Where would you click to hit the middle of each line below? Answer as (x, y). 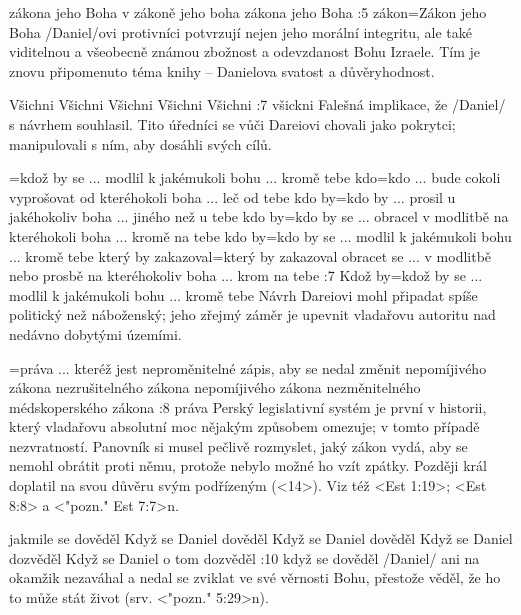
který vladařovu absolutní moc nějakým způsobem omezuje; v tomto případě (244, 426)
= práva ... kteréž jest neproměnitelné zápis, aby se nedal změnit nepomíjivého (248, 367)
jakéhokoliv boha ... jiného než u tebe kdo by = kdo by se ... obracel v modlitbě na (259, 216)
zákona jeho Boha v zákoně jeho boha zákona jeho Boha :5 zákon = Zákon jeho (248, 12)
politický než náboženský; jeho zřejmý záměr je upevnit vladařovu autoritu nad (252, 314)
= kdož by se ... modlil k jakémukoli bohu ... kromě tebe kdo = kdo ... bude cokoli (255, 177)
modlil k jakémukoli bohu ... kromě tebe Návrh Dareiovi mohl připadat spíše (243, 294)
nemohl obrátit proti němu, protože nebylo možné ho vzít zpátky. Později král (248, 465)
